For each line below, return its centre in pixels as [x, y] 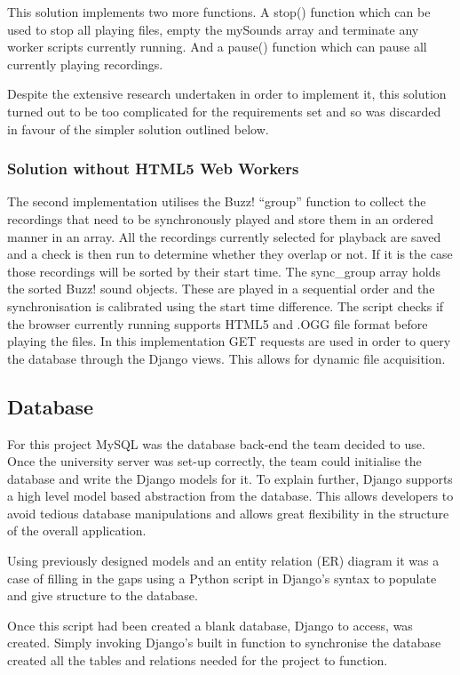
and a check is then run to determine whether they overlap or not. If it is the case [230, 254]
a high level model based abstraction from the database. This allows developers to [230, 496]
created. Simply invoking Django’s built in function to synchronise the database [224, 643]
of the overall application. [77, 530]
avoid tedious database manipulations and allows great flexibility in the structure [228, 513]
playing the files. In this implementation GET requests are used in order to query [229, 341]
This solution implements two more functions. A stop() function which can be [219, 12]
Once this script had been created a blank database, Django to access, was [210, 625]
